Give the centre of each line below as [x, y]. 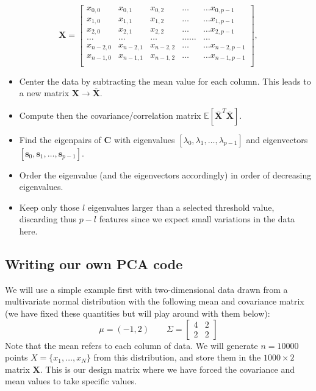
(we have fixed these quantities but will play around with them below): [138, 313]
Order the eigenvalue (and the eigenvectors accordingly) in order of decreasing [165, 174]
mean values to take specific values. [71, 381]
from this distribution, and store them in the [177, 357]
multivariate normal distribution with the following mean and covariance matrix [155, 301]
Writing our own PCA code [94, 264]
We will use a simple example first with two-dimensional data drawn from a [146, 289]
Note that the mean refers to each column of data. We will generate [131, 345]
